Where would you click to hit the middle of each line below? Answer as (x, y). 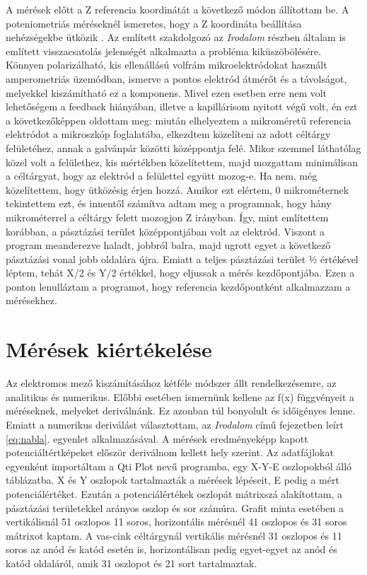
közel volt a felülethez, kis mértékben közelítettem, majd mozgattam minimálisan (182, 162)
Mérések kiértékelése (109, 349)
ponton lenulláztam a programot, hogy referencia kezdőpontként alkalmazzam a (178, 286)
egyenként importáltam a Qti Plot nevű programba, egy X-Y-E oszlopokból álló (179, 466)
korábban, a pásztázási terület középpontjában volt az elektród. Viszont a (165, 231)
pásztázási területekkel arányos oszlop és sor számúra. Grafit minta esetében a (175, 507)
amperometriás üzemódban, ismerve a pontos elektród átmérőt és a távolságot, (176, 78)
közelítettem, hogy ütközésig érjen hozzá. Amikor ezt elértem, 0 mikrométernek (177, 189)
